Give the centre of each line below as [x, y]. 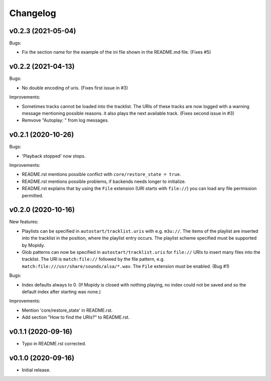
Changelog [33, 13]
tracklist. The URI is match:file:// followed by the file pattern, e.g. [93, 259]
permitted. [33, 196]
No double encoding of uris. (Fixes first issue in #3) [75, 87]
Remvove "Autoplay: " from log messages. [65, 120]
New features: [24, 222]
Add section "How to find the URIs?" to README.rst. [76, 317]
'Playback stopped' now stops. [54, 156]
